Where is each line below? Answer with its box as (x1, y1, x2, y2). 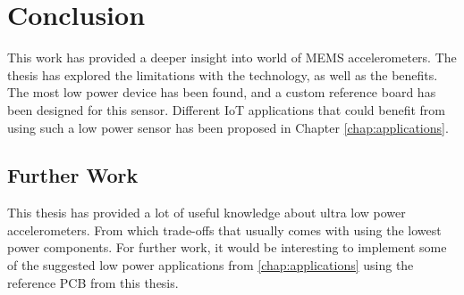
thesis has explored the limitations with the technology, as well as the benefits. (7, 65, 438, 84)
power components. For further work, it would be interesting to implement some (7, 238, 447, 257)
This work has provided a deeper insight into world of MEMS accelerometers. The (7, 48, 457, 67)
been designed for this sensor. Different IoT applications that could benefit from (7, 100, 445, 119)
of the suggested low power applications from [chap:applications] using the (7, 256, 414, 275)
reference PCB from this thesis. (7, 273, 179, 291)
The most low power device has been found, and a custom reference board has (7, 83, 436, 102)
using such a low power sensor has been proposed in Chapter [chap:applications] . (7, 118, 449, 136)
